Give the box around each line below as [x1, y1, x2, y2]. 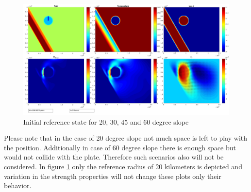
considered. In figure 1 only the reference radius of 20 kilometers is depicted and [4, 161, 242, 171]
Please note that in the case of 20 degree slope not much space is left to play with [4, 133, 248, 143]
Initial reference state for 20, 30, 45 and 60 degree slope [23, 116, 189, 127]
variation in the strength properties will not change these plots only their [4, 171, 221, 181]
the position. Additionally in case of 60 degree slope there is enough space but [4, 142, 236, 152]
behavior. [4, 180, 32, 191]
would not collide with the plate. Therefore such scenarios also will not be [4, 152, 224, 162]
